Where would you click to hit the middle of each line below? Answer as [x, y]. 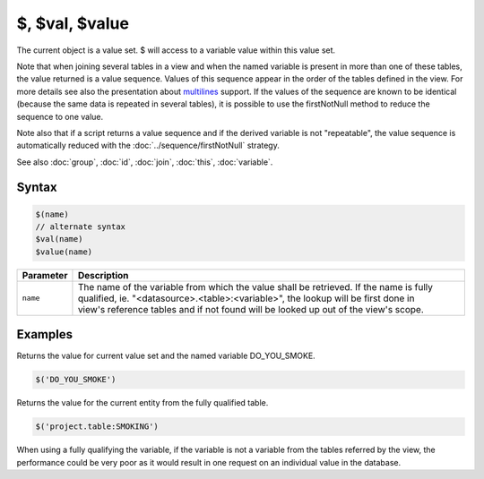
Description [103, 275]
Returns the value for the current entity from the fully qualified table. [143, 403]
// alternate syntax [80, 227]
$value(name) [64, 252]
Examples [45, 334]
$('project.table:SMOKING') [97, 427]
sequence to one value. [60, 116]
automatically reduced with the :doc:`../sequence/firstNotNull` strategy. [148, 145]
